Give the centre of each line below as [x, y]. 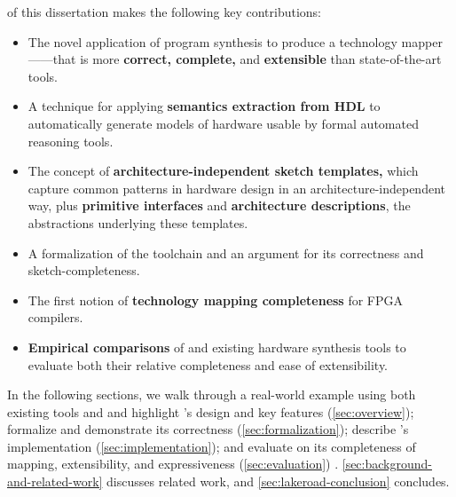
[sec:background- [387, 464]
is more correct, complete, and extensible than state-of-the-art [261, 59]
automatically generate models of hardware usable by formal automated [223, 123]
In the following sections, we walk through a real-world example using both [212, 394]
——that [52, 59]
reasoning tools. [71, 141]
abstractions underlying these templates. [138, 222]
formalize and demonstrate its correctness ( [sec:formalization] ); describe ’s [208, 429]
